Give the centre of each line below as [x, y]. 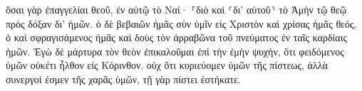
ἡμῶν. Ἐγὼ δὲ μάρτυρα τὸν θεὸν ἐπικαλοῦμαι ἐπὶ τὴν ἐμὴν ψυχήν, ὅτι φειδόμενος [175, 51]
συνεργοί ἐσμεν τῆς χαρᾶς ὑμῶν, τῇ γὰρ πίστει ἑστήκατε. [123, 79]
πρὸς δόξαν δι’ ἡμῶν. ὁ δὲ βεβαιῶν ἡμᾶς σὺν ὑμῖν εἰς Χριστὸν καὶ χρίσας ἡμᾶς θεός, [181, 23]
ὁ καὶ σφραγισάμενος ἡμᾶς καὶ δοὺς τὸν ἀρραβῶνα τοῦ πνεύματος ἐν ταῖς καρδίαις [176, 37]
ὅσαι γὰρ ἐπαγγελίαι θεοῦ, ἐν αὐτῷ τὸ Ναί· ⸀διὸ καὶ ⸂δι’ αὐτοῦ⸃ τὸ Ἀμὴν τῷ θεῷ [176, 9]
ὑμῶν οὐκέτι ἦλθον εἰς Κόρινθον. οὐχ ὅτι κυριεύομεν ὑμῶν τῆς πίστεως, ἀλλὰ [167, 65]
